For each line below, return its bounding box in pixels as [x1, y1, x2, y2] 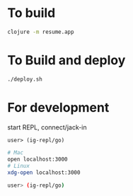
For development [7, 99, 110, 115]
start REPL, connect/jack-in [7, 122, 87, 132]
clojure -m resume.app [7, 28, 74, 35]
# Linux [7, 163, 30, 170]
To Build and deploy [7, 52, 126, 68]
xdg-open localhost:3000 [7, 169, 81, 176]
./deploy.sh [7, 76, 42, 83]
